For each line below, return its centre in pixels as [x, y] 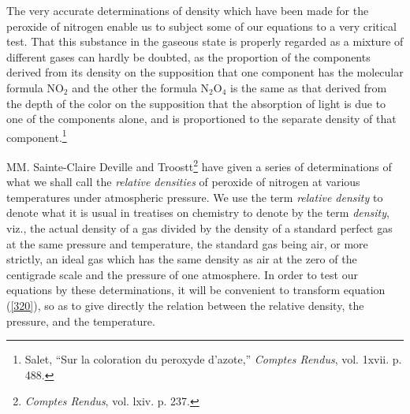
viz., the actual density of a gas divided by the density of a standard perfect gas [199, 228]
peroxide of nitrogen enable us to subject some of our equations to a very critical [201, 26]
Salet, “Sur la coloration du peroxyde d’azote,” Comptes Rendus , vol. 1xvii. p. [213, 359]
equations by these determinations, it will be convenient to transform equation [196, 290]
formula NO [35, 87]
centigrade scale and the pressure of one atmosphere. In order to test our [182, 274]
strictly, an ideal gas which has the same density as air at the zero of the [182, 259]
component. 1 [37, 136]
